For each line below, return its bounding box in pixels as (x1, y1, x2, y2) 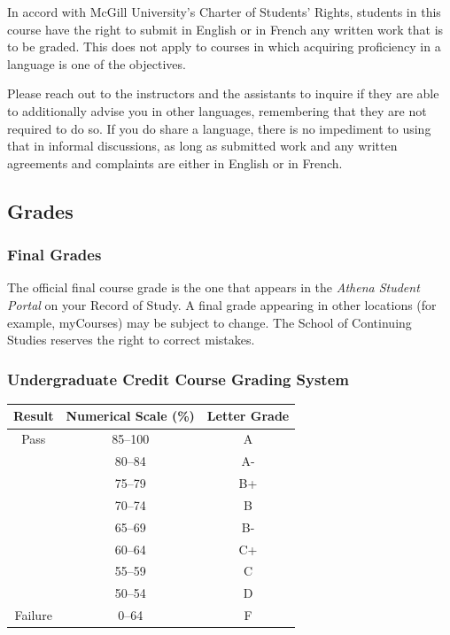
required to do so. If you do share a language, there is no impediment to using (7, 119, 431, 137)
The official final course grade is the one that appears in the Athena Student (7, 278, 420, 297)
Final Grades (7, 244, 102, 266)
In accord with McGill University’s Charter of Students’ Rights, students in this (7, 3, 441, 20)
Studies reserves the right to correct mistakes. (7, 330, 255, 349)
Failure (14, 606, 52, 624)
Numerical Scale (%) (66, 407, 195, 425)
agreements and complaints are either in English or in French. (7, 153, 343, 172)
